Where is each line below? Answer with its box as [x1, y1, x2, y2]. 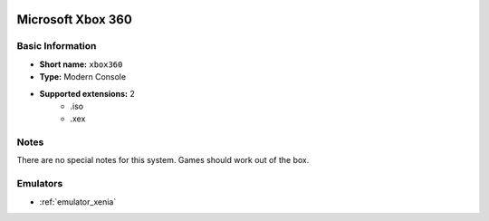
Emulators [16, 178, 63, 190]
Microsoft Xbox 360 [16, 12, 133, 27]
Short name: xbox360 [39, 59, 123, 70]
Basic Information [16, 40, 97, 53]
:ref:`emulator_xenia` [39, 196, 117, 207]
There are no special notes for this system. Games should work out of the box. [16, 155, 310, 166]
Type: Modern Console [39, 72, 127, 82]
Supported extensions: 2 [39, 88, 135, 99]
